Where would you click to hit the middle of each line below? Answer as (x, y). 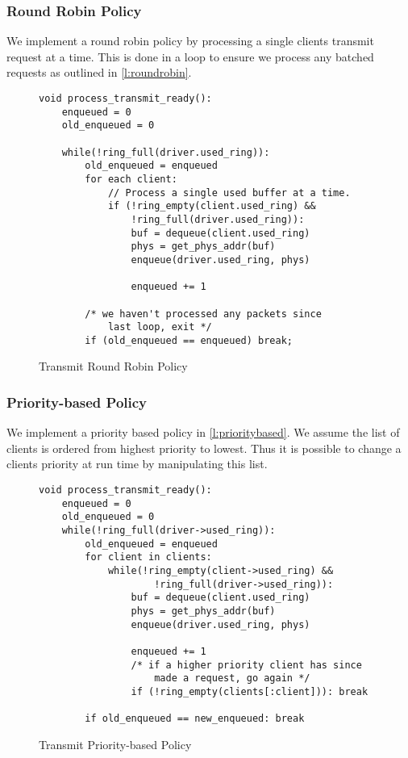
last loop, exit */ (160, 327)
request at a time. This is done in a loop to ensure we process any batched (190, 56)
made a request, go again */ (232, 678)
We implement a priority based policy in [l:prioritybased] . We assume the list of (203, 432)
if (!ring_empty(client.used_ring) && (212, 206)
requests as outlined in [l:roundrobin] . (99, 72)
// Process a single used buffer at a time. (229, 193)
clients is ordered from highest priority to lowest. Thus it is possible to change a (204, 448)
